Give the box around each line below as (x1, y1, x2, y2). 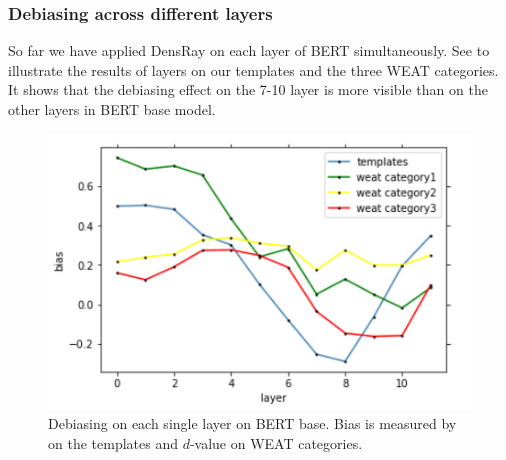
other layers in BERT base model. (8, 99, 216, 119)
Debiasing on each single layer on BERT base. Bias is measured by (48, 413, 457, 434)
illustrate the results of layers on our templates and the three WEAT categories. (8, 59, 499, 80)
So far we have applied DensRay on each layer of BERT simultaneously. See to (8, 40, 490, 61)
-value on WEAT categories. (189, 433, 363, 454)
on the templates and (48, 433, 178, 454)
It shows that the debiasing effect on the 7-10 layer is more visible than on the (8, 79, 488, 100)
